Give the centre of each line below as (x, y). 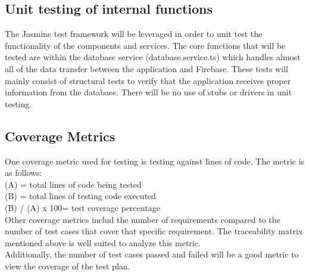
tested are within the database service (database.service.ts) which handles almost (153, 57)
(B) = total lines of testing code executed (80, 196)
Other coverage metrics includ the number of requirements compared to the (143, 219)
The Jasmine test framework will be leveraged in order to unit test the (134, 34)
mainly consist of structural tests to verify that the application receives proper (148, 80)
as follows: (24, 173)
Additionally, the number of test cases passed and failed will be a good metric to (152, 254)
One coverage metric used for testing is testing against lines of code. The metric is (155, 161)
